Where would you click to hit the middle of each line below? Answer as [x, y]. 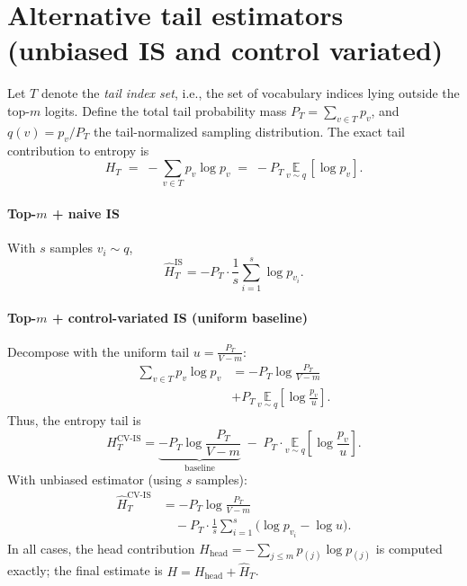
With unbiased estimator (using [94, 479]
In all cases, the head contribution [101, 548]
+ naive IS [85, 213]
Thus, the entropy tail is [74, 420]
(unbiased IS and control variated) [225, 50]
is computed [409, 548]
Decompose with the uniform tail [99, 351]
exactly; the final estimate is [85, 570]
